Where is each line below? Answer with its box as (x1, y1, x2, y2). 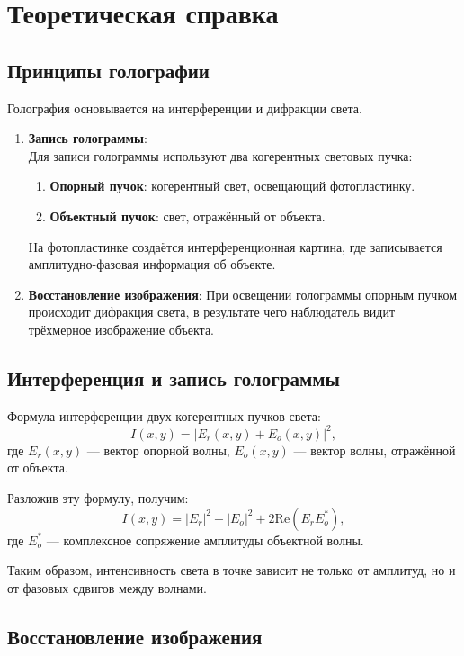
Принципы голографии (7, 56, 210, 84)
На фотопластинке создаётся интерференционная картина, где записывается (28, 237, 442, 256)
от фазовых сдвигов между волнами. (7, 578, 207, 597)
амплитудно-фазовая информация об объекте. (28, 255, 276, 274)
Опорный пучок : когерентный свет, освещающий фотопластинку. (49, 176, 415, 195)
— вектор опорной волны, (86, 440, 230, 459)
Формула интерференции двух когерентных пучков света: (7, 406, 321, 425)
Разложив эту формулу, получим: (7, 489, 189, 507)
